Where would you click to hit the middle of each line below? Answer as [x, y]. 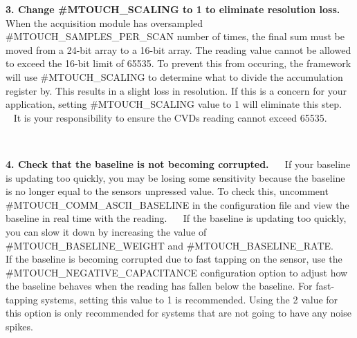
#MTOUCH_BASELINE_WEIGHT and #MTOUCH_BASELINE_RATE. [170, 245]
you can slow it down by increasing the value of [106, 231]
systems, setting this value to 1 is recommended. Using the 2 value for [190, 299]
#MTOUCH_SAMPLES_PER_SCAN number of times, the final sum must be [175, 36]
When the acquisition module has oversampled [104, 22]
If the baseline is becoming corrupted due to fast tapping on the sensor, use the [174, 259]
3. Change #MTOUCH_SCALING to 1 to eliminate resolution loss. [173, 9]
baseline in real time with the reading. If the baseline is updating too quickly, [176, 218]
